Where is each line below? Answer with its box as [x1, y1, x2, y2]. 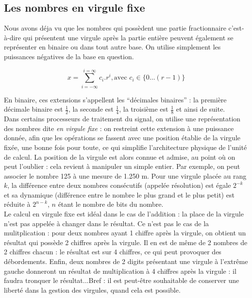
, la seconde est [68, 104, 114, 114]
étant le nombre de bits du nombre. [58, 199, 164, 209]
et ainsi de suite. [176, 104, 225, 114]
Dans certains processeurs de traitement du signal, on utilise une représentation [4, 114, 241, 124]
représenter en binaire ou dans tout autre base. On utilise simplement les [4, 42, 221, 52]
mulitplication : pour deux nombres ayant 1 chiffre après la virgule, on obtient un [4, 228, 246, 238]
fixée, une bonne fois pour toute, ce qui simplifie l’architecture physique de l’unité [4, 142, 247, 152]
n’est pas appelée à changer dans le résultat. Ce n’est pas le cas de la [4, 218, 209, 228]
